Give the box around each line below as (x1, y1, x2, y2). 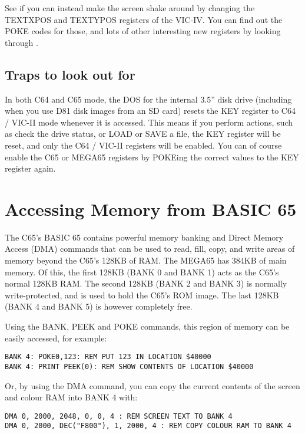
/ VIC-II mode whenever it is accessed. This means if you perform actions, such (5, 116, 293, 128)
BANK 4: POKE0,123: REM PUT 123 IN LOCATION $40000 (5, 353, 211, 361)
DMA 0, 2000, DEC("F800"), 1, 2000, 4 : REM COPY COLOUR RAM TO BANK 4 (5, 422, 291, 430)
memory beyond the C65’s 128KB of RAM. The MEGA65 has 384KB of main (5, 254, 287, 267)
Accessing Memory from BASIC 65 (5, 196, 297, 221)
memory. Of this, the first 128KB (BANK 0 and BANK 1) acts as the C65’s (5, 265, 279, 278)
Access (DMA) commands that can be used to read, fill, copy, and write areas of (5, 242, 295, 255)
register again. (5, 162, 56, 175)
